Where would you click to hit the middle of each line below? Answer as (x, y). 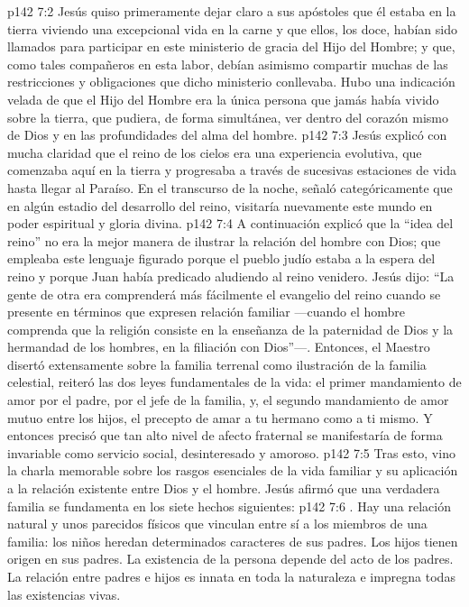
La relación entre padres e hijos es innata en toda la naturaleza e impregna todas (231, 576)
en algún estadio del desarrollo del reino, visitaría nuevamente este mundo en (220, 205)
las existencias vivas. (64, 594)
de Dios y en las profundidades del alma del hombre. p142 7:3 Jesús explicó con (227, 135)
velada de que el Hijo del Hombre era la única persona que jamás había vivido (223, 99)
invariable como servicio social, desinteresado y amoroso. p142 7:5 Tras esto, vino (231, 452)
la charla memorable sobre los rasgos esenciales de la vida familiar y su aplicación (233, 470)
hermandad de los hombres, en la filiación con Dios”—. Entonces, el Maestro (219, 347)
